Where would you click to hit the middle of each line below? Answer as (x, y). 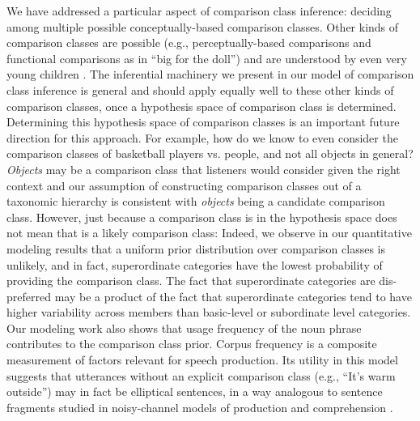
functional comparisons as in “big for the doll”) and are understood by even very (207, 58)
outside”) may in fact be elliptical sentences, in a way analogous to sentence (195, 391)
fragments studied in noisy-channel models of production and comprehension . (200, 407)
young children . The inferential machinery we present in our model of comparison (210, 74)
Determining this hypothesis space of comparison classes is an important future (203, 122)
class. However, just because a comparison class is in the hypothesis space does (202, 217)
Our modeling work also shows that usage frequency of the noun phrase (184, 327)
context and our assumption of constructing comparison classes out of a (184, 185)
